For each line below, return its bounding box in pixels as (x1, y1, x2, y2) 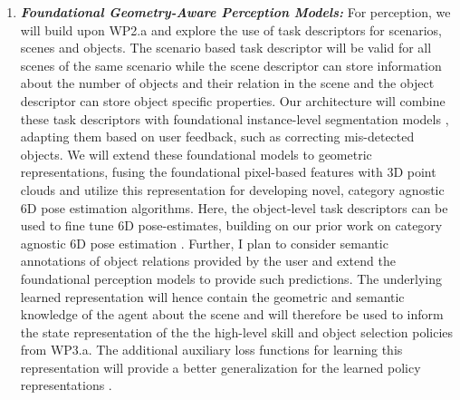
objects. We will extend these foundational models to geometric (20, 144, 372, 163)
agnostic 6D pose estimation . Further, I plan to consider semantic (20, 233, 388, 252)
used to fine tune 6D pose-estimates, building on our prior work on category (20, 216, 443, 235)
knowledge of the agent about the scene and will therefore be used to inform (20, 305, 444, 324)
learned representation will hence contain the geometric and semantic (20, 287, 405, 306)
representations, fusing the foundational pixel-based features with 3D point (20, 162, 436, 181)
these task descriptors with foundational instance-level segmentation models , (20, 109, 449, 128)
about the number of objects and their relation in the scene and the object (20, 73, 435, 93)
